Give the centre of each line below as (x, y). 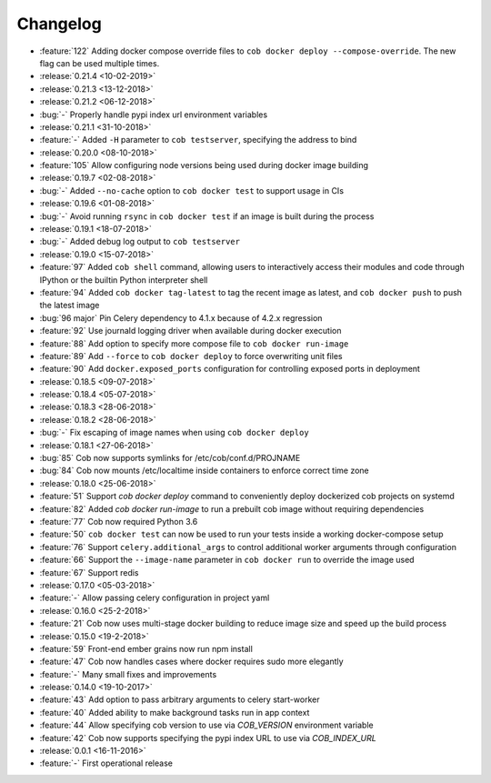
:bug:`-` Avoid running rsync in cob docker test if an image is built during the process (207, 216)
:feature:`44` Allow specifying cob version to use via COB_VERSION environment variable (206, 725)
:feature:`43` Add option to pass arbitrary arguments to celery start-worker (180, 699)
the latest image (70, 306)
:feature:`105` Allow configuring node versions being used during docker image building (204, 166)
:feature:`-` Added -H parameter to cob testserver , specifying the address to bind (198, 140)
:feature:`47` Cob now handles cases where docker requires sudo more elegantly (192, 662)
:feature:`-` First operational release (106, 763)
